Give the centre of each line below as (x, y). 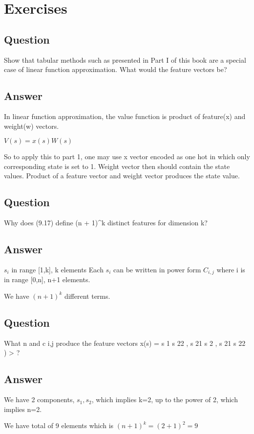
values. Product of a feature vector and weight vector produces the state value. (122, 176)
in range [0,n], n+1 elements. (47, 279)
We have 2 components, (39, 399)
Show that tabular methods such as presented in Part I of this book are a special (125, 60)
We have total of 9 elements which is (59, 425)
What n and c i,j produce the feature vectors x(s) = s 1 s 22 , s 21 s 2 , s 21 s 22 (125, 343)
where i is (231, 269)
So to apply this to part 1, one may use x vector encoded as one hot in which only (127, 157)
